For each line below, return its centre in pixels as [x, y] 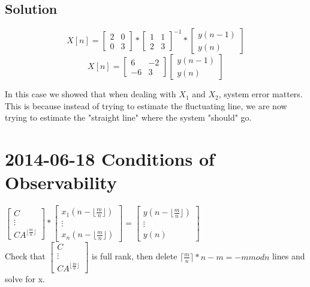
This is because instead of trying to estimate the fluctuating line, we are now [146, 105]
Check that [25, 256]
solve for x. [25, 278]
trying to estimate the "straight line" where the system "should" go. [128, 117]
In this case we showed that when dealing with [91, 94]
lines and [288, 256]
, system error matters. [261, 94]
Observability [61, 182]
